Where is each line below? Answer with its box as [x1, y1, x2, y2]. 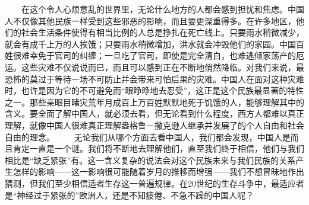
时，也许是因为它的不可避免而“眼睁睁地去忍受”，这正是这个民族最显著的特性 [5, 84, 304, 97]
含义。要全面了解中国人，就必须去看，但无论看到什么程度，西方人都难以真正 [5, 107, 304, 120]
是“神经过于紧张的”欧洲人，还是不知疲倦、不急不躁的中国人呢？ [5, 188, 254, 201]
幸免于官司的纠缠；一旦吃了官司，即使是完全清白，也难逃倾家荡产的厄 [29, 49, 304, 62]
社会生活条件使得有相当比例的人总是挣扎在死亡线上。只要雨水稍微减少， [21, 26, 304, 39]
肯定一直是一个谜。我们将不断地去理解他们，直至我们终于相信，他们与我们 [12, 142, 304, 155]
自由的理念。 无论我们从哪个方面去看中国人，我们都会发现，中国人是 [5, 130, 291, 143]
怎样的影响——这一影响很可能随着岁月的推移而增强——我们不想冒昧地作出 [12, 165, 304, 178]
